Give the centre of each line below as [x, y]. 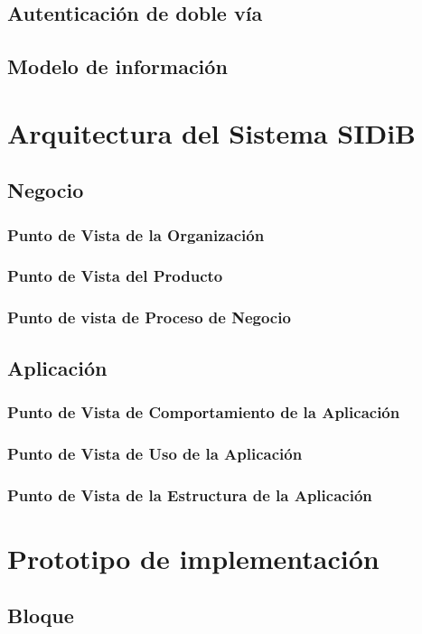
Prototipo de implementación [193, 558]
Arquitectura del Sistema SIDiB [212, 132]
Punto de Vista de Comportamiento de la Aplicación [204, 411]
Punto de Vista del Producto [115, 276]
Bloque [41, 615]
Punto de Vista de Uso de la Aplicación [155, 453]
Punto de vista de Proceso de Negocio [149, 317]
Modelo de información [117, 66]
